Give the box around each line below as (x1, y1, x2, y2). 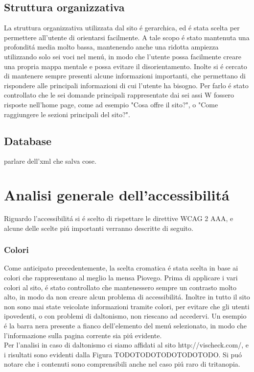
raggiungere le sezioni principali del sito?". (4, 109, 130, 119)
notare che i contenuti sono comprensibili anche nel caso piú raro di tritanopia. (4, 359, 240, 369)
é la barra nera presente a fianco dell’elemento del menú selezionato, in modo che (4, 321, 247, 331)
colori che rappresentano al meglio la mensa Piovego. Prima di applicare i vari (4, 273, 238, 283)
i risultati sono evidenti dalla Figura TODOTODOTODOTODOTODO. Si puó (4, 349, 242, 359)
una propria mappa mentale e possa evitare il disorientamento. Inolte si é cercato (4, 61, 247, 71)
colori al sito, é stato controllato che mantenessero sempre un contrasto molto (4, 282, 237, 292)
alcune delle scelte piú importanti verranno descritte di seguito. (4, 223, 193, 233)
